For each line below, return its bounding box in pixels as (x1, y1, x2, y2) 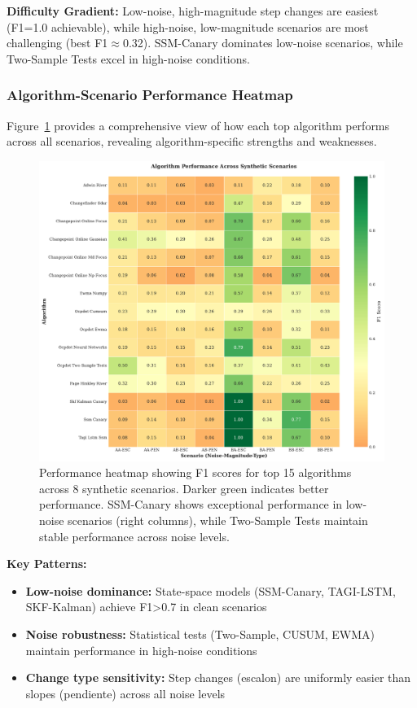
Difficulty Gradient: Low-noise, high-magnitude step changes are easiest (7, 2, 379, 19)
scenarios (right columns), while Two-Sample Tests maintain (68, 512, 368, 529)
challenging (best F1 (7, 34, 108, 51)
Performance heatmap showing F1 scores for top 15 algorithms (39, 464, 352, 481)
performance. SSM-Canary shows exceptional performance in (39, 496, 343, 513)
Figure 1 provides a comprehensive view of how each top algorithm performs (7, 116, 390, 133)
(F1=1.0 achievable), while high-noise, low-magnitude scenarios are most (7, 18, 369, 35)
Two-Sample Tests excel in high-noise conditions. (7, 50, 250, 67)
